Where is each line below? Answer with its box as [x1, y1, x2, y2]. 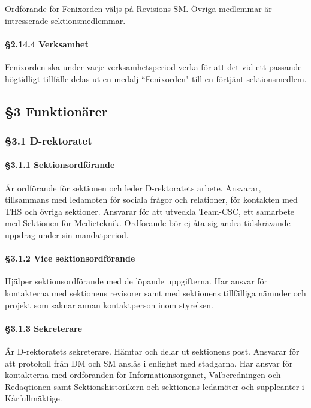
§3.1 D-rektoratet [5, 133, 92, 148]
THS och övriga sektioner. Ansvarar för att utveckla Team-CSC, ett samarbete [5, 205, 295, 217]
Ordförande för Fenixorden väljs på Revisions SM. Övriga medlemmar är [5, 2, 272, 14]
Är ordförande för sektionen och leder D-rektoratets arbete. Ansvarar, [5, 181, 261, 194]
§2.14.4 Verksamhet [5, 37, 89, 50]
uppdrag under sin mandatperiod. [5, 228, 129, 241]
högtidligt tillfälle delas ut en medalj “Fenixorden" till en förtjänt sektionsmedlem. [5, 72, 307, 85]
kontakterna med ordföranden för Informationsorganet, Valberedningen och [5, 368, 281, 381]
